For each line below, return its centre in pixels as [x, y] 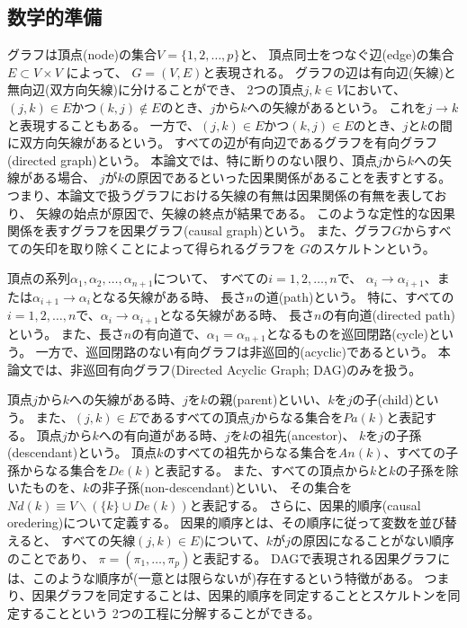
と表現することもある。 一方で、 [104, 124]
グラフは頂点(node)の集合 [82, 54]
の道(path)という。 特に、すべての [354, 296]
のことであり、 [51, 557]
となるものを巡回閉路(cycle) [347, 333]
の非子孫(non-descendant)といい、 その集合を [221, 487]
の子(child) [383, 399]
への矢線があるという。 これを [337, 106]
